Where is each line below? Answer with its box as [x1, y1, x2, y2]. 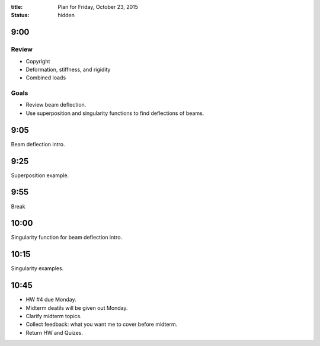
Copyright [25, 57, 50, 65]
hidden [57, 12, 75, 19]
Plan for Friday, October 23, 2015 [57, 4, 139, 10]
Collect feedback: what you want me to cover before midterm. [25, 321, 178, 328]
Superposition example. [11, 172, 69, 179]
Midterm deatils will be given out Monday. [25, 304, 128, 311]
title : [11, 4, 23, 10]
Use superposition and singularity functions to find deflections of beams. [25, 110, 204, 117]
